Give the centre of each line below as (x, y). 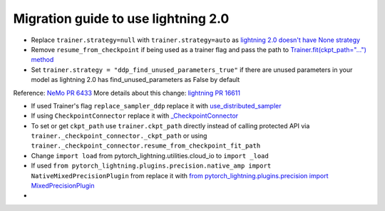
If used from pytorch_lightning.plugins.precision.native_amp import (151, 166)
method (42, 60)
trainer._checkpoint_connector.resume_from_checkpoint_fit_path (146, 146)
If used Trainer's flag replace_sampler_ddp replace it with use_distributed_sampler (156, 105)
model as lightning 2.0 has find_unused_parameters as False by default (135, 80)
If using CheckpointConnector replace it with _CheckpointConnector (135, 116)
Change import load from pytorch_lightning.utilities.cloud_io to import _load (150, 155)
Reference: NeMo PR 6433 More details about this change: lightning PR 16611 (127, 93)
